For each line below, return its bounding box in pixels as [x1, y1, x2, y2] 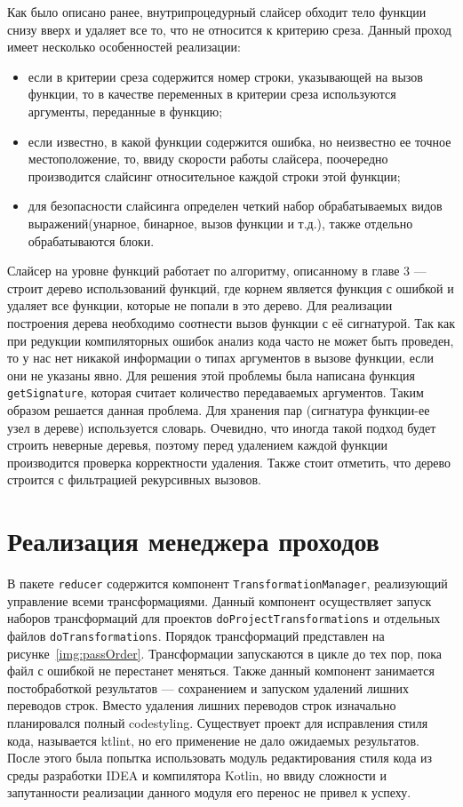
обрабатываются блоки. [28, 231, 155, 250]
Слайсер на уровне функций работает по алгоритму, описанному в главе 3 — [7, 261, 427, 280]
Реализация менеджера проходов [7, 523, 379, 559]
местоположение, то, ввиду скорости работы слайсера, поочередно [28, 149, 388, 168]
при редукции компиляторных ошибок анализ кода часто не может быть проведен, [7, 331, 454, 349]
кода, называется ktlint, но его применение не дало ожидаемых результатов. [7, 731, 419, 749]
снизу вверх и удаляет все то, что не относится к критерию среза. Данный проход [7, 20, 451, 38]
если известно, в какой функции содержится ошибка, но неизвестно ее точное [28, 132, 451, 150]
